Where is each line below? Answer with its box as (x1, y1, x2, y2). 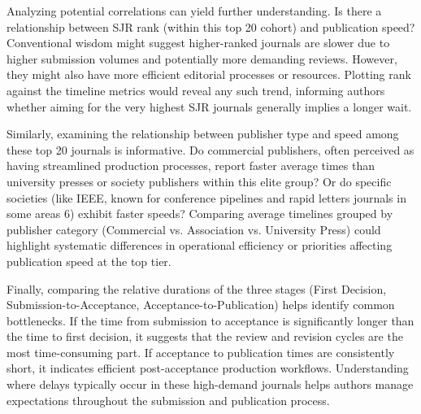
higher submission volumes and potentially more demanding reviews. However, (7, 50, 397, 67)
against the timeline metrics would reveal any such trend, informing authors (7, 81, 385, 98)
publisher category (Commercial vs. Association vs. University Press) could (7, 220, 381, 238)
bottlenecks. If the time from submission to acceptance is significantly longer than (7, 312, 414, 329)
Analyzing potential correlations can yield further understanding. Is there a (7, 2, 382, 19)
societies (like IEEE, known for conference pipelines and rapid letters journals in (7, 189, 406, 206)
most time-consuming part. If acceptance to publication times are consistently (7, 343, 395, 360)
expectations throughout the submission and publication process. (7, 391, 330, 408)
